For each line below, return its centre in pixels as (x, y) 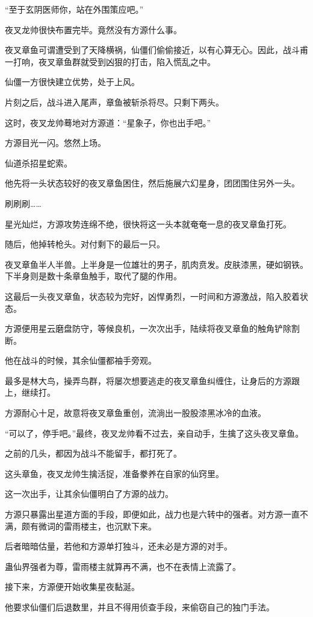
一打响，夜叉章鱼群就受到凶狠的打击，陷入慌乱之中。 (110, 61)
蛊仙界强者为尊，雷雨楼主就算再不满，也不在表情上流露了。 (123, 566)
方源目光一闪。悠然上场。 (55, 143)
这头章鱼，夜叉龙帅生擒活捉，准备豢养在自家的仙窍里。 (114, 473)
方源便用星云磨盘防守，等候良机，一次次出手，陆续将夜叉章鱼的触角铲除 (148, 328)
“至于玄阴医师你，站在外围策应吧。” (74, 9)
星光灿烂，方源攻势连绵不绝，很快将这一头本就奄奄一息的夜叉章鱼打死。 (148, 223)
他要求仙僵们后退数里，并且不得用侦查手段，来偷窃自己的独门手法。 (140, 607)
